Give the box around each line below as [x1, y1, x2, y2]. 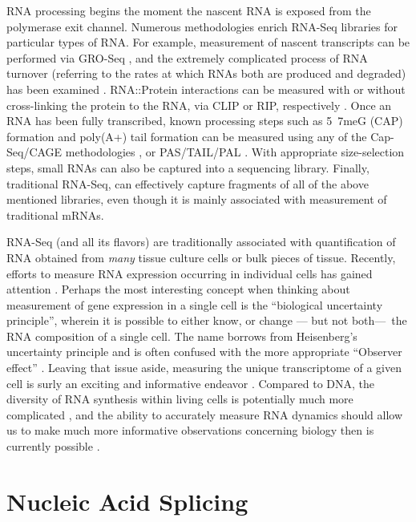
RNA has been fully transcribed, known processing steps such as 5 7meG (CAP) [6, 112, 403, 129]
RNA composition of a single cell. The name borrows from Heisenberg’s [6, 327, 357, 344]
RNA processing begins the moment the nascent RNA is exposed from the [6, 2, 371, 18]
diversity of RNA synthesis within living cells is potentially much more [6, 390, 353, 407]
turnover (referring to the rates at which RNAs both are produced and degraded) [6, 65, 406, 82]
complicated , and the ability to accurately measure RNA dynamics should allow [6, 406, 402, 423]
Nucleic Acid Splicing [6, 484, 248, 517]
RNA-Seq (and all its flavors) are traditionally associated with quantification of [6, 233, 396, 250]
